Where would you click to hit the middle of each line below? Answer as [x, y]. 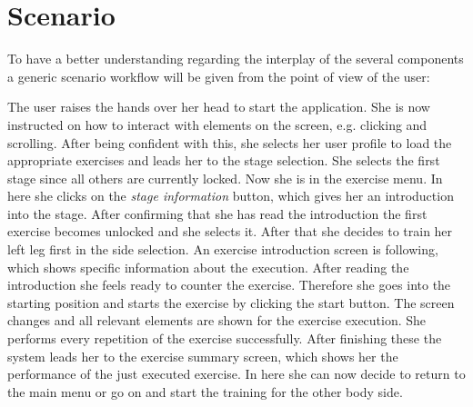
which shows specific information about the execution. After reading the [208, 267]
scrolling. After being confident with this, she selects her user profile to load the [230, 142]
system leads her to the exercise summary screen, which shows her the [203, 356]
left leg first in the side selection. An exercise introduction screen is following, [223, 249]
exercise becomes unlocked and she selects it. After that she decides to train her [230, 231]
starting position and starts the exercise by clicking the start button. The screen [231, 302]
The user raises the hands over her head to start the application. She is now [219, 107]
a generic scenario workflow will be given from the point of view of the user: [219, 76]
